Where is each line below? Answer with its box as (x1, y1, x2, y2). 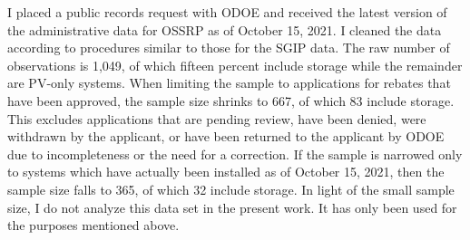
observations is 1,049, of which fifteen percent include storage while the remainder (7, 55, 463, 74)
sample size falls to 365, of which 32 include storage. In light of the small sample (7, 179, 455, 198)
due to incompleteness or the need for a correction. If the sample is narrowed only (7, 144, 463, 163)
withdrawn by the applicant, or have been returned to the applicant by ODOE (7, 127, 445, 146)
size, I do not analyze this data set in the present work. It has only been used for (7, 197, 457, 216)
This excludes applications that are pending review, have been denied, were (7, 109, 426, 128)
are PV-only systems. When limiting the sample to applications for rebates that (7, 73, 451, 92)
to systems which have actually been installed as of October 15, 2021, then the (7, 162, 445, 181)
